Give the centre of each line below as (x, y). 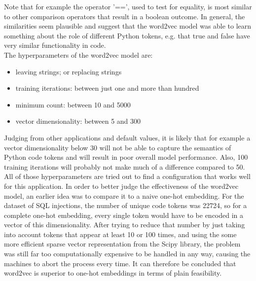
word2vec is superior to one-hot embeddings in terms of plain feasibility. (113, 273)
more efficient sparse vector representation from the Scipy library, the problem (122, 244)
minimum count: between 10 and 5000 (73, 104)
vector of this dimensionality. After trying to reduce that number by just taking (125, 225)
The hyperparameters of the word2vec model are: (78, 54)
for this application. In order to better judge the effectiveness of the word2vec (121, 186)
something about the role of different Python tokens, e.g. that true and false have (127, 35)
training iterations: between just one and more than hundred (107, 88)
